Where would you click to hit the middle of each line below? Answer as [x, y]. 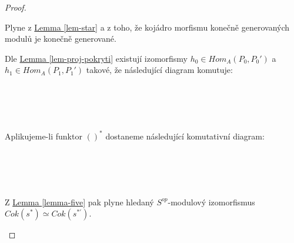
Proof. [16, 7]
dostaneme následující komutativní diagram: [185, 136]
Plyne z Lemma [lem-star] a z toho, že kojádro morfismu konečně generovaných [147, 27]
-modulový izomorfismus [211, 202]
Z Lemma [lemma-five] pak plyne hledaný [79, 202]
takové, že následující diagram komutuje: [159, 70]
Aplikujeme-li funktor [44, 136]
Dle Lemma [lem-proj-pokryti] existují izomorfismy [96, 58]
